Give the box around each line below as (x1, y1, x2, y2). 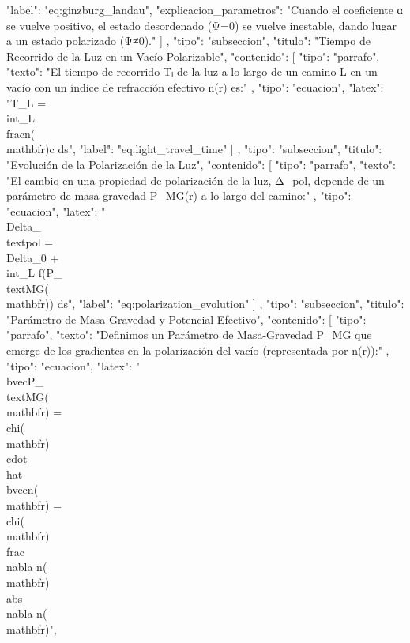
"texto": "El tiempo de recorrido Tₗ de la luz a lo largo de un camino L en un (6, 63, 378, 80)
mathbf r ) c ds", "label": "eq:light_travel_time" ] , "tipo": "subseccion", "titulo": (6, 141, 382, 157)
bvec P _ (6, 373, 43, 389)
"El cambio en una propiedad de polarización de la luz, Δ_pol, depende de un (6, 171, 385, 188)
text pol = (6, 233, 54, 250)
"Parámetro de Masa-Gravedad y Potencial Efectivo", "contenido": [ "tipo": (6, 310, 367, 327)
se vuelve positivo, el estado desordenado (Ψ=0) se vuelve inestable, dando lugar (6, 17, 397, 33)
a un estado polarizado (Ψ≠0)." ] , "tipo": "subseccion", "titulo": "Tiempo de (6, 32, 371, 49)
